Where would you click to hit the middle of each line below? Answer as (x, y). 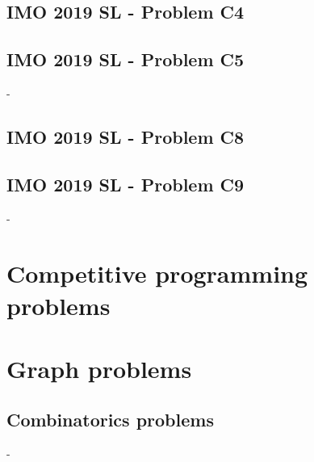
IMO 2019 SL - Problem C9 (126, 184)
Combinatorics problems (110, 420)
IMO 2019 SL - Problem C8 (126, 136)
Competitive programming (157, 273)
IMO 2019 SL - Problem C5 (126, 59)
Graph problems (99, 368)
